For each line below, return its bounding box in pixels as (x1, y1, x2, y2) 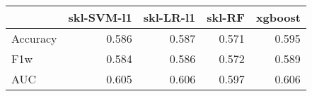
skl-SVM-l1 (68, 9, 132, 25)
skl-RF (207, 9, 245, 25)
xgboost (255, 9, 301, 25)
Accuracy (11, 30, 57, 46)
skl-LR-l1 (143, 9, 196, 25)
